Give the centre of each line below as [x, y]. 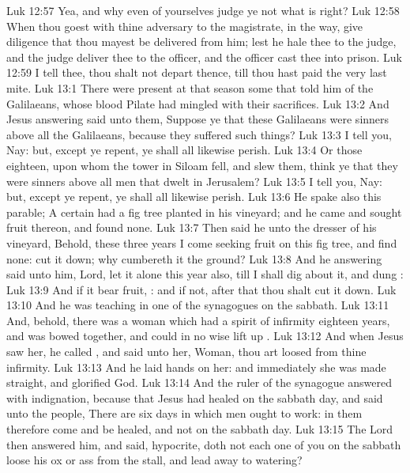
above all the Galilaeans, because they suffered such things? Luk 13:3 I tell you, [199, 134]
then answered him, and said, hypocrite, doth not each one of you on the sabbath [204, 444]
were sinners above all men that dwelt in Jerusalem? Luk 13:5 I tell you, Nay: [194, 181]
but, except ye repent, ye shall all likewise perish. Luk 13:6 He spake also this [194, 197]
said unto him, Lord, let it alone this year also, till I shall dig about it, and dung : [205, 274]
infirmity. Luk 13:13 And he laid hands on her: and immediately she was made [196, 367]
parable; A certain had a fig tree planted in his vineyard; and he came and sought [204, 212]
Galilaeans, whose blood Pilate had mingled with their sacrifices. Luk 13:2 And [198, 103]
